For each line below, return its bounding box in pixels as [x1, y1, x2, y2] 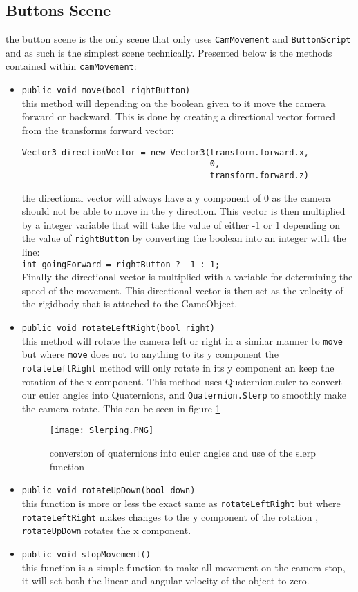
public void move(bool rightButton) [21, 86, 191, 96]
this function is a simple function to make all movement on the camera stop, [21, 560, 346, 574]
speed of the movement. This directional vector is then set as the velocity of [21, 283, 343, 297]
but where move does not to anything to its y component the [21, 347, 279, 361]
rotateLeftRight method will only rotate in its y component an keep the [21, 360, 335, 374]
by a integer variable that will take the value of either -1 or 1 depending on [21, 217, 341, 231]
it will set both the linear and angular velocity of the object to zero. [21, 573, 310, 588]
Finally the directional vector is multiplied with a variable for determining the [21, 269, 353, 284]
